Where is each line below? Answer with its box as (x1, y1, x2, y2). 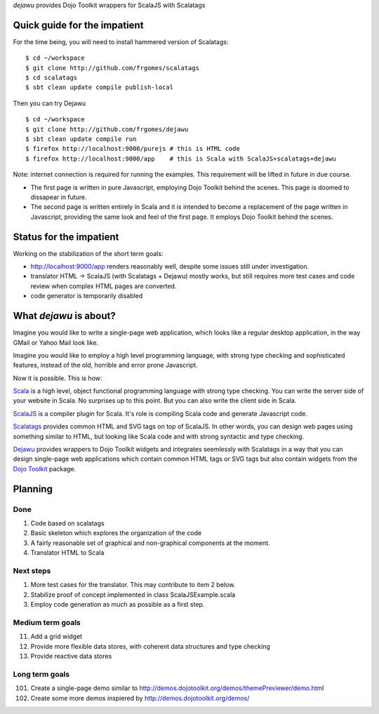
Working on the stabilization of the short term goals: (13, 249, 164, 257)
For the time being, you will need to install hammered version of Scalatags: (13, 37, 229, 46)
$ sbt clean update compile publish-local (25, 83, 174, 91)
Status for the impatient (13, 231, 119, 243)
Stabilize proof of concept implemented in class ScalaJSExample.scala (30, 590, 236, 599)
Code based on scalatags (30, 519, 105, 527)
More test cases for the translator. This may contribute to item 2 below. (30, 581, 236, 589)
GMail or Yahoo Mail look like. (13, 338, 99, 346)
